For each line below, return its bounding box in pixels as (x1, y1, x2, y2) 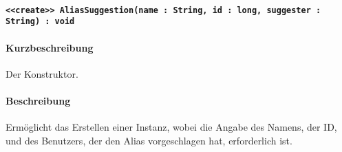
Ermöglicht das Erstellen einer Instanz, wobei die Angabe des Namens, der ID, (6, 120, 337, 134)
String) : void (6, 17, 75, 27)
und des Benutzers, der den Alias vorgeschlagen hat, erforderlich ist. (6, 133, 292, 147)
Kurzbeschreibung (6, 40, 94, 54)
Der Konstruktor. (6, 66, 78, 80)
